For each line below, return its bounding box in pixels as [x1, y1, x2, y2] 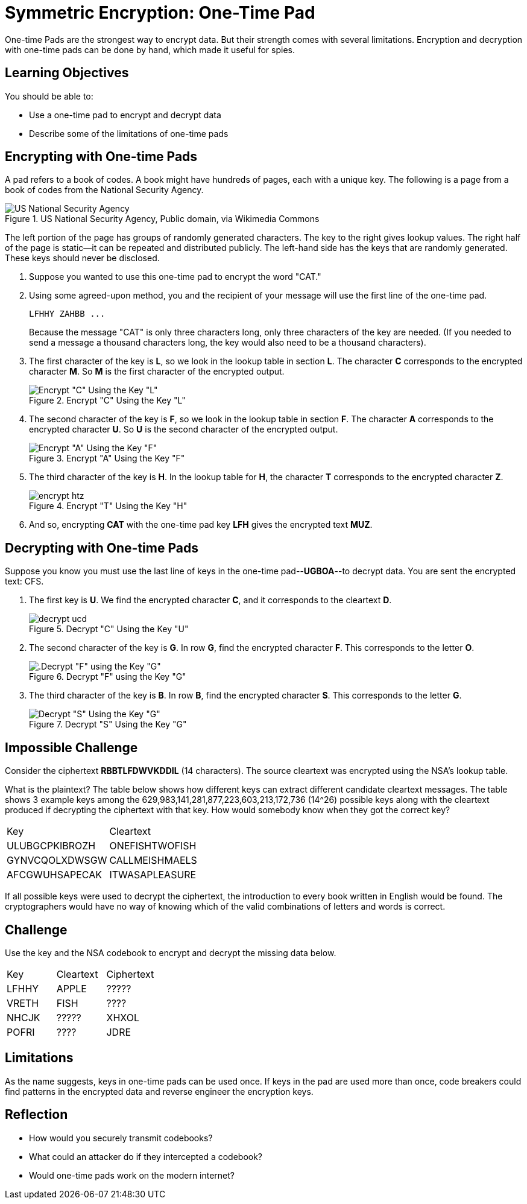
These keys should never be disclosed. [5, 253, 160, 264]
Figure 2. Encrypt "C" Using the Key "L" [29, 395, 186, 406]
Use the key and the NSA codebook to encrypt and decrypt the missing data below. [5, 947, 336, 958]
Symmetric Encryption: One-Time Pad [5, 2, 315, 23]
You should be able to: [5, 90, 93, 101]
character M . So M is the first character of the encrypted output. [29, 366, 285, 377]
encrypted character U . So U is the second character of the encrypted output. [29, 424, 338, 435]
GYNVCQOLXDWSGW [7, 854, 107, 867]
